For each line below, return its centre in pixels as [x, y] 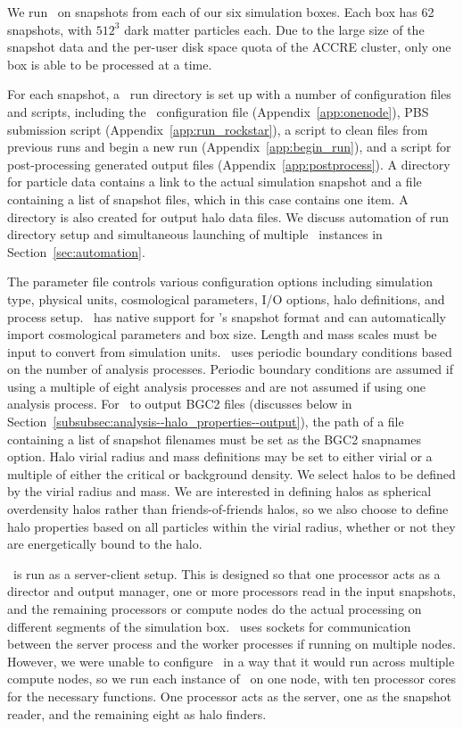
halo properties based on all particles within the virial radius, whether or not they [231, 526]
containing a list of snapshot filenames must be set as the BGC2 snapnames [215, 439]
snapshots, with [50, 29]
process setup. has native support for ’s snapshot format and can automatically [227, 316]
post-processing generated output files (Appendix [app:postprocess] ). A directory [229, 164]
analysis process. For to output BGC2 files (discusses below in [180, 404]
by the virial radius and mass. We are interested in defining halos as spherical [219, 491]
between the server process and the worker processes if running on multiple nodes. [231, 644]
